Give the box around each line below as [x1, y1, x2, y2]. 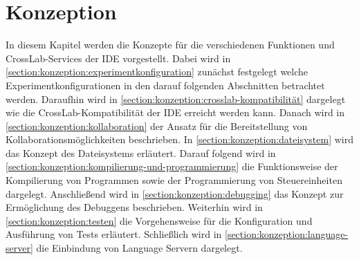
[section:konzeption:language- [224, 227, 349, 241]
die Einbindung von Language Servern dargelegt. [36, 241, 243, 255]
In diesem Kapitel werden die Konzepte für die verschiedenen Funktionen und [6, 37, 335, 52]
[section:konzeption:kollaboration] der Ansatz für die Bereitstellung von [6, 118, 308, 133]
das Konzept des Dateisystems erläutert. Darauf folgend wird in [6, 145, 276, 160]
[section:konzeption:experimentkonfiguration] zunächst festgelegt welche [6, 64, 309, 79]
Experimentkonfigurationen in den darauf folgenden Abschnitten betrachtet [6, 77, 325, 92]
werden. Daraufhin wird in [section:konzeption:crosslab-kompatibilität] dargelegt [6, 91, 346, 106]
